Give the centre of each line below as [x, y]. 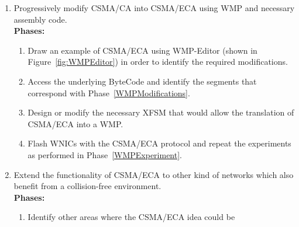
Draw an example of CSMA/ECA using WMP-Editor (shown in [142, 50]
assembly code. [40, 19]
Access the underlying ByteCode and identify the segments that [142, 81]
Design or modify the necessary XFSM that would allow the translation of [161, 112]
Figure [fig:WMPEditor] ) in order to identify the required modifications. [158, 62]
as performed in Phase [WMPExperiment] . [105, 154]
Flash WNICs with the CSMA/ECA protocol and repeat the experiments [159, 143]
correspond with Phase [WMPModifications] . [109, 92]
